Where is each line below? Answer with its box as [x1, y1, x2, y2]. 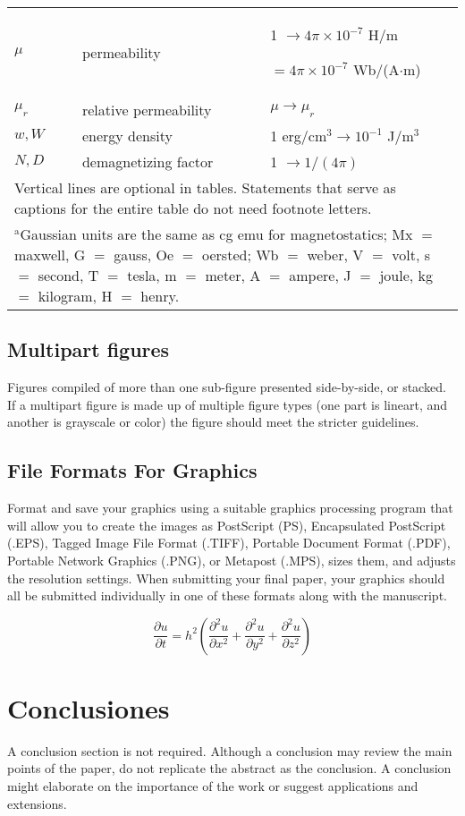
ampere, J [289, 265, 351, 285]
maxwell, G [14, 244, 86, 265]
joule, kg [379, 265, 433, 285]
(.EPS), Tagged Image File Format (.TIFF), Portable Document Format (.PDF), [7, 533, 451, 552]
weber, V [307, 244, 364, 265]
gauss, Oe [114, 244, 174, 265]
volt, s [392, 244, 430, 265]
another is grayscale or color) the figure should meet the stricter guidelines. [7, 412, 419, 431]
